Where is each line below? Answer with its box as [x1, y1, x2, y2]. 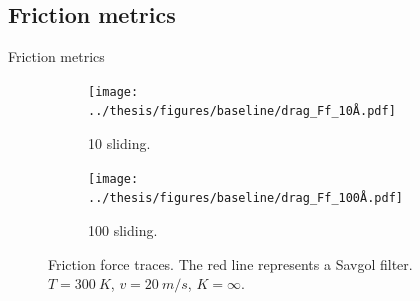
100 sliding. [88, 220, 158, 241]
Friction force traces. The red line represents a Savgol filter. [48, 253, 413, 274]
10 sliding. [88, 133, 151, 154]
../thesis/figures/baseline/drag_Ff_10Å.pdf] [88, 104, 396, 119]
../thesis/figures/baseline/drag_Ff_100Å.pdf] [88, 191, 403, 206]
